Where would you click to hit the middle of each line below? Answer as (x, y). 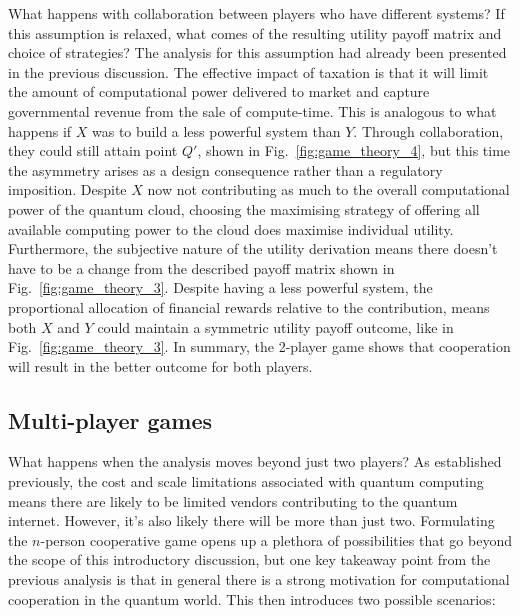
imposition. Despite (67, 189)
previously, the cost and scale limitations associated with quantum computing (246, 481)
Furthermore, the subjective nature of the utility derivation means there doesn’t (253, 248)
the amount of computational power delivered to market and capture (219, 91)
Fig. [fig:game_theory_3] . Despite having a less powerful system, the (220, 287)
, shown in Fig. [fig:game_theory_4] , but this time (354, 150)
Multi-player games (110, 419)
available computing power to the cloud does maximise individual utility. (231, 228)
